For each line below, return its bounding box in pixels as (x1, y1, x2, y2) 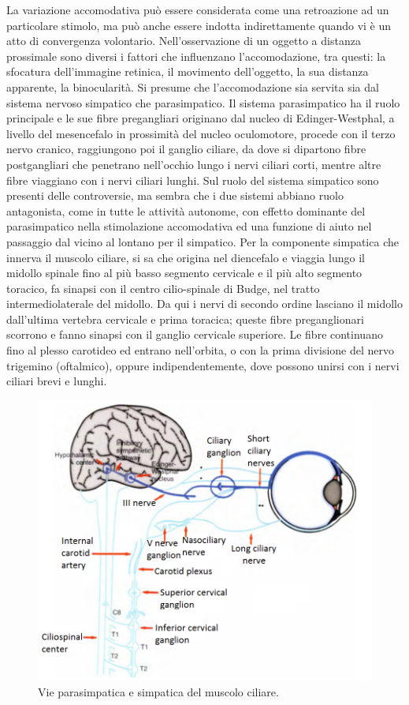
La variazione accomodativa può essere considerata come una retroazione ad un (6, 2, 389, 17)
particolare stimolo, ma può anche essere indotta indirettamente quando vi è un (6, 17, 392, 33)
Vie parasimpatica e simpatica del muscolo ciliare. (38, 684, 279, 700)
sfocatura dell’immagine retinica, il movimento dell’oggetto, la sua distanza (6, 63, 369, 80)
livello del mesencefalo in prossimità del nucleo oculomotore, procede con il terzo (6, 125, 396, 141)
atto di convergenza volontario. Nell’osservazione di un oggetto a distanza (6, 32, 361, 49)
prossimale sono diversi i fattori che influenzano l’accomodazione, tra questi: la (6, 47, 386, 64)
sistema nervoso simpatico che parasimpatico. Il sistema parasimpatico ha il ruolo (6, 94, 400, 111)
